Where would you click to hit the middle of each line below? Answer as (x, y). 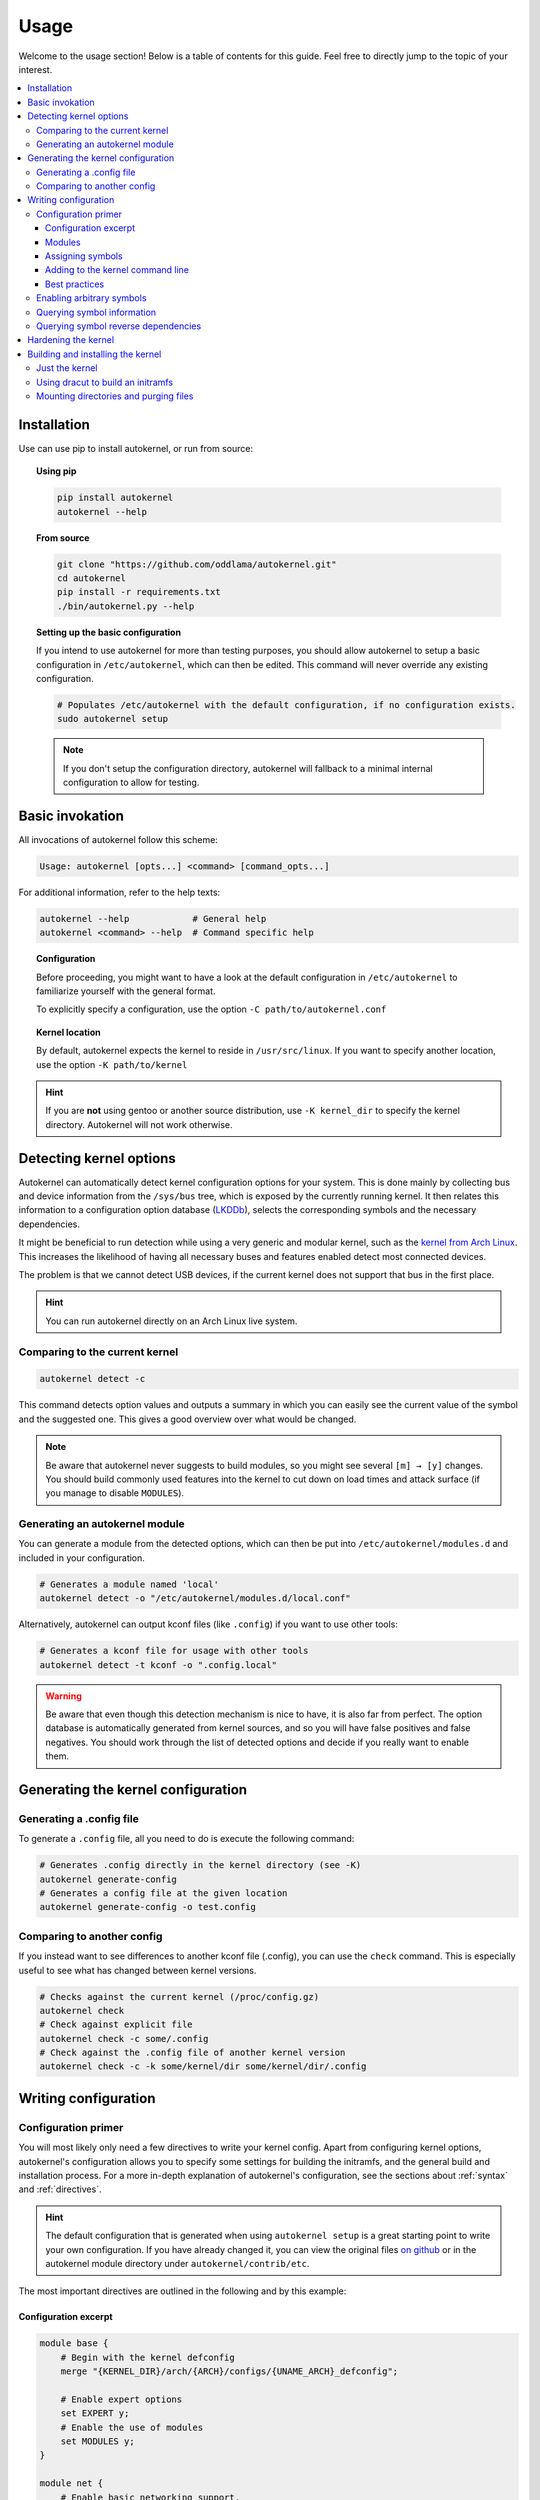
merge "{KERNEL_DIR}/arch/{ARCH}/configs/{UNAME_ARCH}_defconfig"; (229, 2371)
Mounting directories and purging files (115, 396)
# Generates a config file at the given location (163, 1893)
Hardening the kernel (71, 340)
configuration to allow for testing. (131, 782)
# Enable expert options (121, 2399)
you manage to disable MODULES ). (115, 1493)
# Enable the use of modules (132, 2427)
